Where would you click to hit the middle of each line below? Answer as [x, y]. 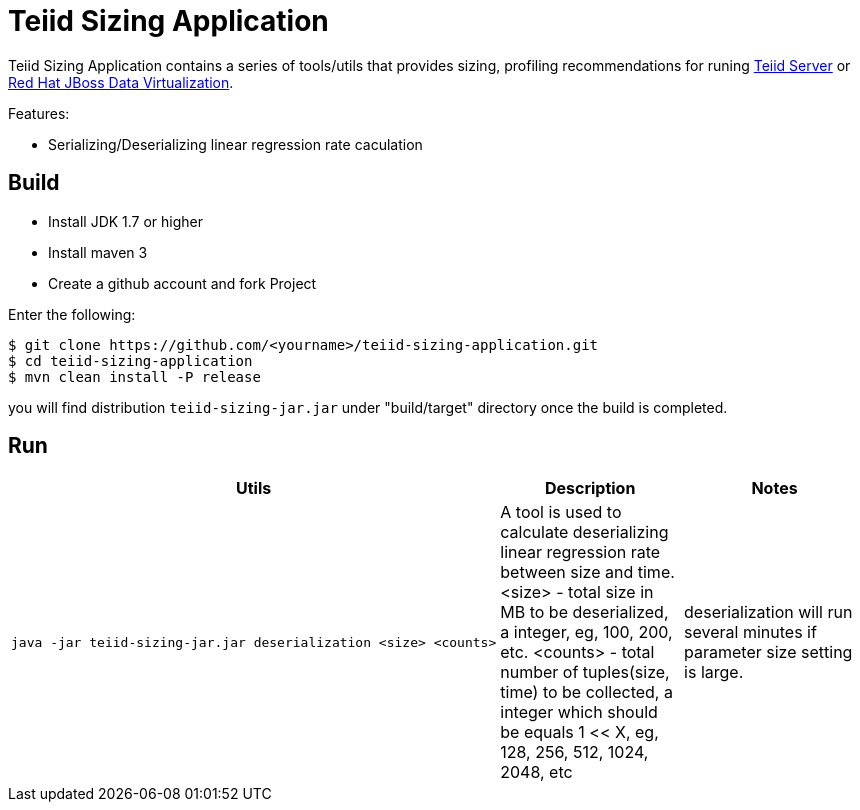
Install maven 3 [98, 252]
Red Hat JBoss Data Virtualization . [121, 82]
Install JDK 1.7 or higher [126, 221]
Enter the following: [72, 314]
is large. [714, 672]
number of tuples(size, [585, 672]
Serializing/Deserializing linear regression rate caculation [235, 144]
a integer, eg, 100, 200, [586, 632]
